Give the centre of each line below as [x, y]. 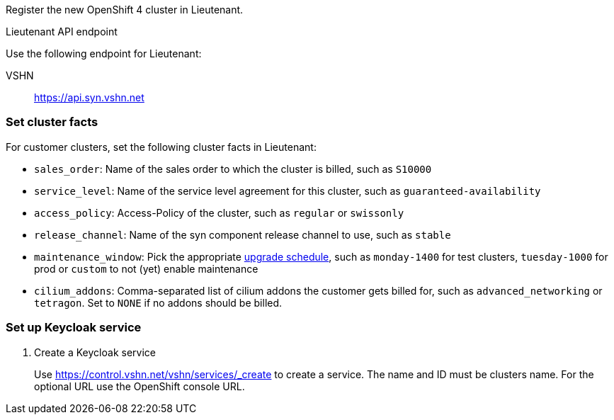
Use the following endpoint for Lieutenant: [104, 53]
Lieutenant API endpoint [62, 32]
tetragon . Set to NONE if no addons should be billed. [158, 302]
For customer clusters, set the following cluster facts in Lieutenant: [161, 147]
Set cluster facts [52, 122]
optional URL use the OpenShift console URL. [140, 386]
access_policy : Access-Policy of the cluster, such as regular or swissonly [219, 212]
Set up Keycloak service [74, 328]
